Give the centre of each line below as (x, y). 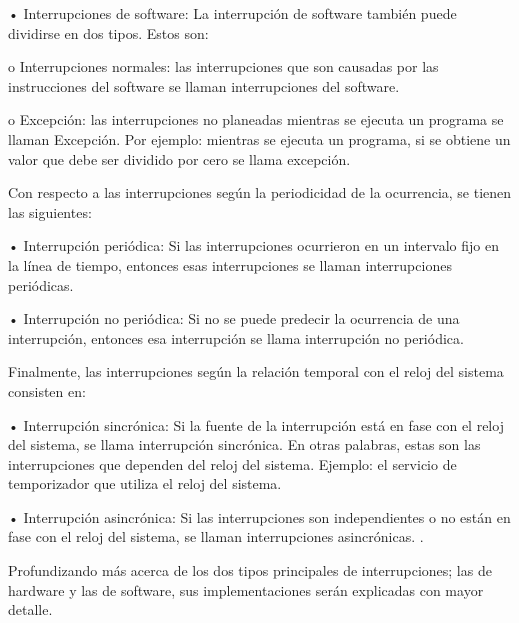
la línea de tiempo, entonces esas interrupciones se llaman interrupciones (230, 264)
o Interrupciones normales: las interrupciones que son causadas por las (223, 66)
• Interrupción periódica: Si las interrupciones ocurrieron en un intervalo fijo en (253, 245)
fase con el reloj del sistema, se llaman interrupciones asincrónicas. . (216, 536)
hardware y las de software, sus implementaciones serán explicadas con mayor (246, 589)
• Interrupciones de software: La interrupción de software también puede (232, 13)
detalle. (30, 609)
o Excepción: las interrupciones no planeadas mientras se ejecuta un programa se (256, 119)
